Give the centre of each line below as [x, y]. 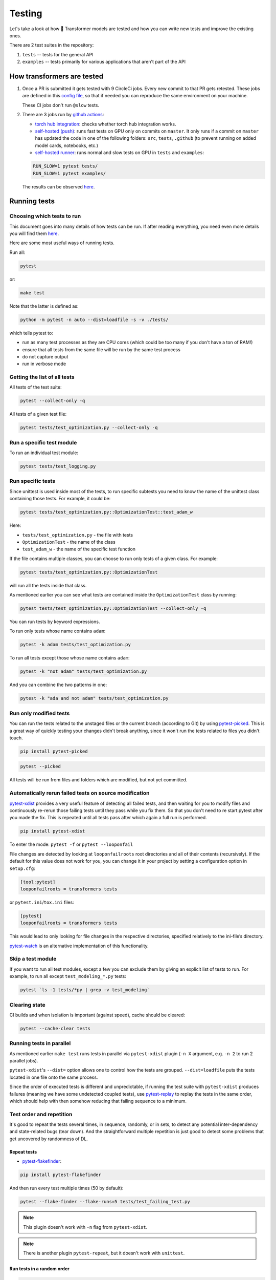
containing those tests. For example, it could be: [60, 499]
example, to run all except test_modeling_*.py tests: [68, 976]
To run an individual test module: [44, 453]
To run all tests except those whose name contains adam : [70, 658]
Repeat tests [23, 1151]
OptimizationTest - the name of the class [69, 542]
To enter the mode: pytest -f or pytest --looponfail [71, 844]
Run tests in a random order [40, 1269]
